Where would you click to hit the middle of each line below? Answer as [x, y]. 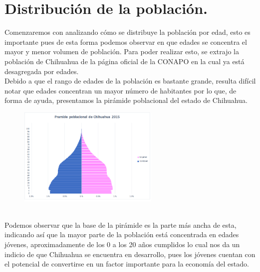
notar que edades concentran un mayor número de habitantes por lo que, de [121, 90]
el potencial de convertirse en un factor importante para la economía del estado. [127, 264]
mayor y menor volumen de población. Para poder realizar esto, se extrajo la [122, 51]
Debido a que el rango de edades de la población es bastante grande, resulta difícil [130, 81]
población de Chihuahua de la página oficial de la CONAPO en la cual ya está [125, 61]
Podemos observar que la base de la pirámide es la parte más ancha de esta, [121, 225]
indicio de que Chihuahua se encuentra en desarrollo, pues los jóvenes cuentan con [130, 254]
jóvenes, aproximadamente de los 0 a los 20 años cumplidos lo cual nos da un [122, 244]
